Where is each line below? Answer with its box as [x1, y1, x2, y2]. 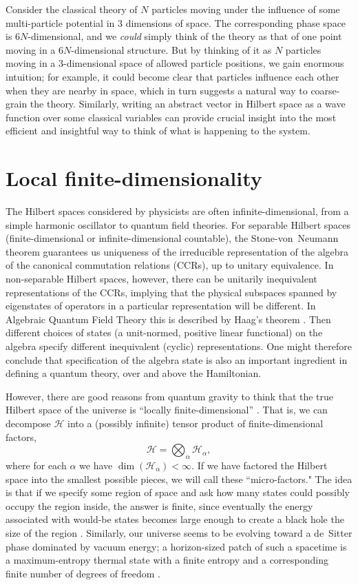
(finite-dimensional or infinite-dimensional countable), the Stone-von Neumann [6, 231, 339, 245]
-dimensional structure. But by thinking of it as [71, 42, 272, 57]
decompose [6, 415, 51, 430]
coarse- [310, 83, 340, 97]
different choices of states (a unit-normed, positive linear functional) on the [6, 325, 323, 340]
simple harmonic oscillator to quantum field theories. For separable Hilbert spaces [6, 217, 351, 232]
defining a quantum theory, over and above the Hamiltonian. [6, 366, 262, 380]
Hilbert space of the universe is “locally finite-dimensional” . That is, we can [6, 402, 328, 417]
